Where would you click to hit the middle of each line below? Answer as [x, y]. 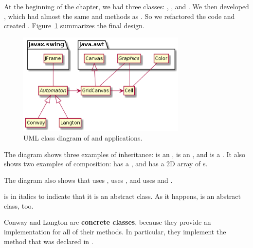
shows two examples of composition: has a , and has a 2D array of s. [106, 164]
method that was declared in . [49, 241]
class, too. [19, 205]
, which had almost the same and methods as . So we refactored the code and [119, 16]
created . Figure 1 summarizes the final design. [74, 26]
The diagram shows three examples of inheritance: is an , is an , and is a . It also [125, 154]
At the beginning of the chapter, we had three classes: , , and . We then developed [126, 6]
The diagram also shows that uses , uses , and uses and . [88, 180]
